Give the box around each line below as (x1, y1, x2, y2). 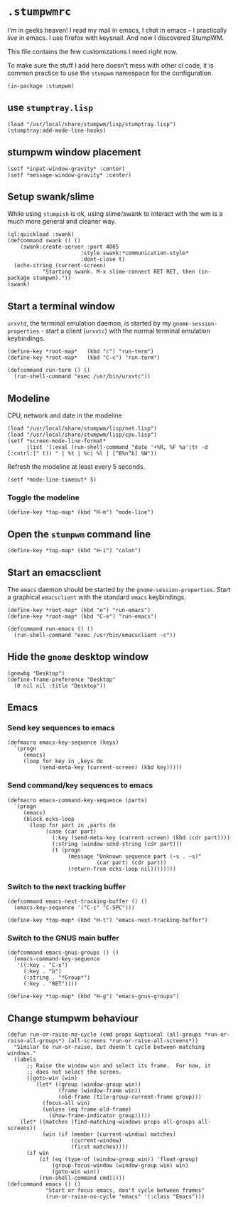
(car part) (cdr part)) (96, 859, 167, 866)
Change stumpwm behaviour (7, 1012, 139, 1024)
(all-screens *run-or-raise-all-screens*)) (67, 1037, 199, 1045)
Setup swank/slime (7, 190, 94, 202)
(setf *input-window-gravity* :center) (7, 165, 126, 172)
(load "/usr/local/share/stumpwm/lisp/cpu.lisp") (7, 431, 158, 438)
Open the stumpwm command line (7, 528, 151, 540)
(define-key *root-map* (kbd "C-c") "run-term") (7, 354, 161, 361)
